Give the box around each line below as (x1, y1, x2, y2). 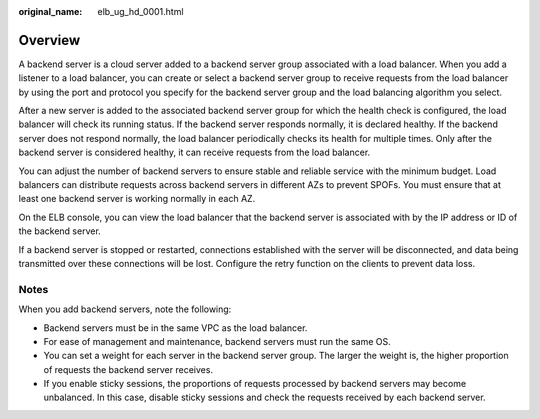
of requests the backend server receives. (43, 363, 214, 375)
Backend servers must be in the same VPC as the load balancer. (43, 321, 308, 334)
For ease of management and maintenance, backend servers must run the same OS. (43, 335, 392, 347)
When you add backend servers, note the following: (18, 303, 232, 315)
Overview (18, 31, 81, 49)
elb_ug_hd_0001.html (97, 6, 184, 17)
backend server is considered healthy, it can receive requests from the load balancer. (18, 146, 371, 159)
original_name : (18, 6, 83, 17)
